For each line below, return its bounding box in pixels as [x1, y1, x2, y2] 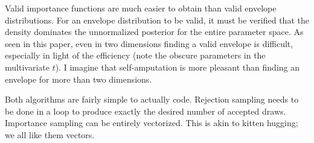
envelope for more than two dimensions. [5, 72, 152, 85]
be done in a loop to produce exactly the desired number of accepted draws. [5, 104, 286, 117]
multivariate [5, 60, 50, 73]
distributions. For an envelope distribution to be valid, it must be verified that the [5, 13, 309, 26]
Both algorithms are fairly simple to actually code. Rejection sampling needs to [5, 93, 299, 106]
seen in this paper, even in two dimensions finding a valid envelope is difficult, [5, 37, 293, 49]
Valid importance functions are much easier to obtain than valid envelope [5, 2, 277, 14]
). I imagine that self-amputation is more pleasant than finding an [55, 60, 300, 73]
